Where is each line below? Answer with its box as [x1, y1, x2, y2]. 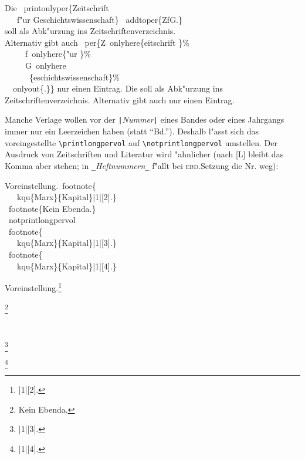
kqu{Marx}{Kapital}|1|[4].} [16, 259, 117, 272]
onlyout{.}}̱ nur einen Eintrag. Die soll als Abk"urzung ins [12, 82, 223, 95]
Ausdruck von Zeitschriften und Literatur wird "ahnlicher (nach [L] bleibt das [5, 148, 284, 160]
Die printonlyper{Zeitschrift [5, 2, 109, 14]
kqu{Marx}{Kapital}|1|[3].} [16, 237, 117, 249]
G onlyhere [25, 59, 66, 71]
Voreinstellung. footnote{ [5, 179, 96, 191]
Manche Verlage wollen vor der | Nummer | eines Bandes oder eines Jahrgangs [5, 113, 284, 126]
